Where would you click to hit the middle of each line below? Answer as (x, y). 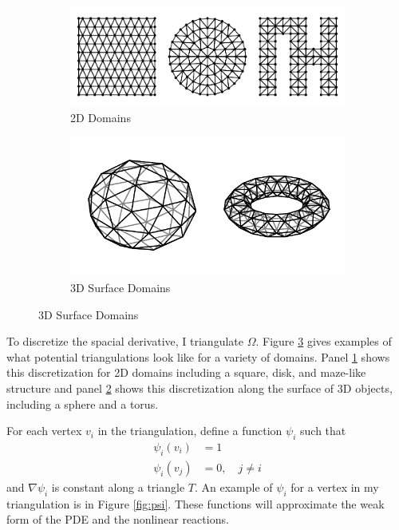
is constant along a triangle (118, 486)
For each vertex (44, 431)
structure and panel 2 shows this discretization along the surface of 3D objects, (199, 388)
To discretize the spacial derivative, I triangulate (125, 341)
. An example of (233, 486)
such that (323, 431)
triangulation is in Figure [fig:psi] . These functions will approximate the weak (196, 503)
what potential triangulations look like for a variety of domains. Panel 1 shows (198, 356)
